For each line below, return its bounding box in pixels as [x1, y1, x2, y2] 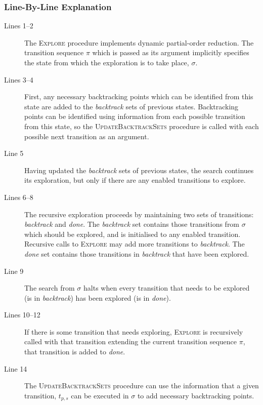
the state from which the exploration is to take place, [24, 57, 189, 67]
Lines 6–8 [4, 191, 33, 202]
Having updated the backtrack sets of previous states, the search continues [24, 165, 254, 175]
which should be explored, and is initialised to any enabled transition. [24, 228, 241, 239]
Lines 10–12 [4, 309, 40, 320]
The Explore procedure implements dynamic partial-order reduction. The [24, 37, 254, 48]
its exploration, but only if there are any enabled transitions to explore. [24, 175, 246, 185]
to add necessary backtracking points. [137, 390, 254, 400]
